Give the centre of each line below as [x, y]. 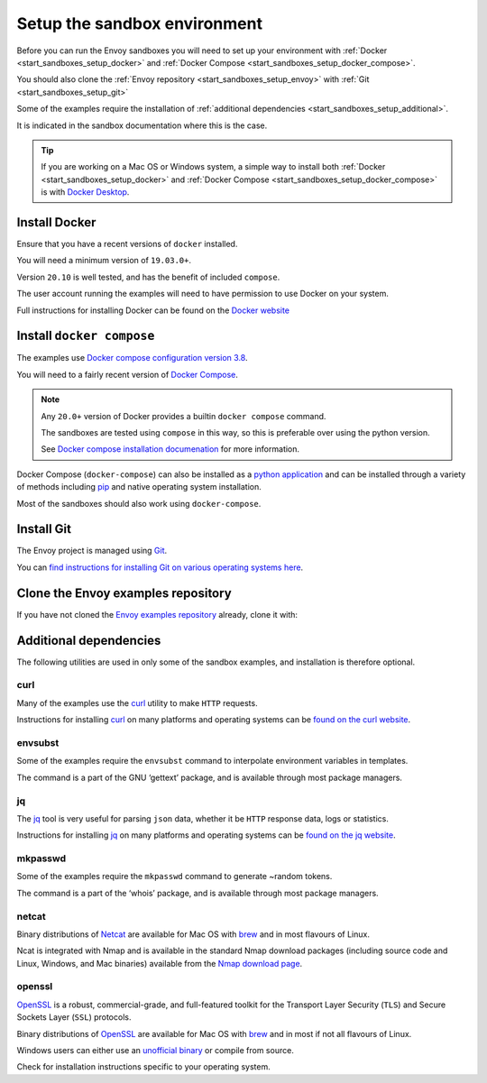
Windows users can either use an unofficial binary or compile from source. [156, 1051]
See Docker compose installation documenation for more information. [170, 449]
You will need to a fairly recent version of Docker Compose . [128, 374]
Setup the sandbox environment [140, 23]
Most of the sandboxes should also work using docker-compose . [139, 503]
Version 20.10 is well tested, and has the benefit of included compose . [148, 277]
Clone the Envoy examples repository [124, 593]
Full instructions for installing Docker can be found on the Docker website [153, 310]
